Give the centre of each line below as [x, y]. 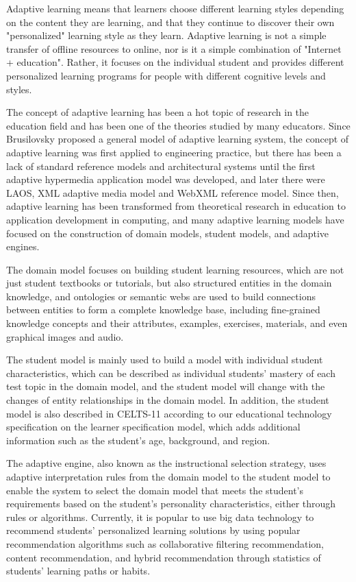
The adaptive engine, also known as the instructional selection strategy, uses [166, 463]
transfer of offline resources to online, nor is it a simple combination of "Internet [174, 48]
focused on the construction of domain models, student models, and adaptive [168, 233]
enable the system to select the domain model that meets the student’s [155, 490]
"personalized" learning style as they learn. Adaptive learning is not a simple [166, 35]
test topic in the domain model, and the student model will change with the [166, 386]
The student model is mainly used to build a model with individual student [165, 360]
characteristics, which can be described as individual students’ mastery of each [171, 373]
